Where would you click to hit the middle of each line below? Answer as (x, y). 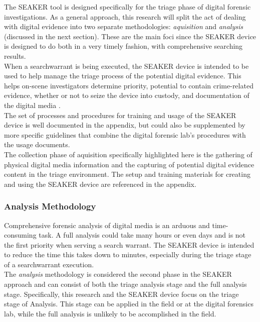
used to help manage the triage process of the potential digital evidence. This (123, 76)
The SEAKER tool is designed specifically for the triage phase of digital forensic (127, 7)
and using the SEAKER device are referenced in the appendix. (100, 184)
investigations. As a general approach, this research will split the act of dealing (125, 16)
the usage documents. (37, 144)
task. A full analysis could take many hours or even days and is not (142, 235)
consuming (20, 235)
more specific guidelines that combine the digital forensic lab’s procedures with (125, 134)
